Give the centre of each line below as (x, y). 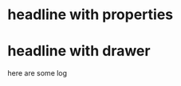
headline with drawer (79, 51)
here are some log (37, 73)
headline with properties (90, 15)
